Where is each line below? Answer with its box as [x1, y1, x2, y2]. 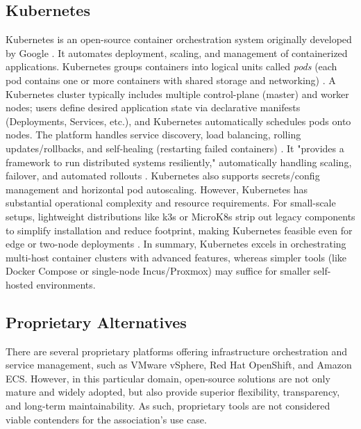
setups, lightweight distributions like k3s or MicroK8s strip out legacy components [6, 209, 355, 223]
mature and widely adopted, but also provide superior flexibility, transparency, [6, 385, 340, 399]
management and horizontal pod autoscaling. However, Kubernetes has [6, 181, 308, 196]
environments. [36, 277, 96, 291]
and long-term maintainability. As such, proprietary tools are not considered [6, 398, 330, 413]
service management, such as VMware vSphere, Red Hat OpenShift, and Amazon [6, 357, 352, 372]
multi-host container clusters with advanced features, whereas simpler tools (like [6, 250, 347, 264]
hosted [6, 277, 33, 291]
